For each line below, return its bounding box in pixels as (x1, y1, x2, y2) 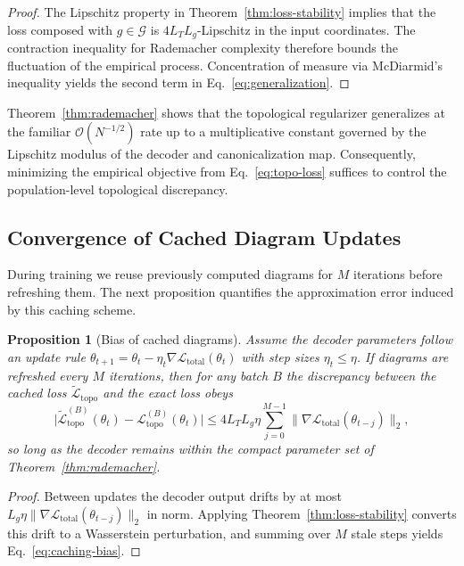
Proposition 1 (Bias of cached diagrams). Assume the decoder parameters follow (7, 330, 453, 349)
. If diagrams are (356, 347, 449, 365)
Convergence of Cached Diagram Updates (7, 223, 402, 250)
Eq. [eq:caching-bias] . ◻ (7, 541, 141, 560)
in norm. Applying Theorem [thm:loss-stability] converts (146, 504, 457, 522)
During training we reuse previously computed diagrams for (7, 265, 334, 283)
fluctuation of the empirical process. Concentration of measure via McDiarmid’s (7, 55, 443, 74)
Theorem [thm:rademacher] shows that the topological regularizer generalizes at (7, 103, 445, 121)
